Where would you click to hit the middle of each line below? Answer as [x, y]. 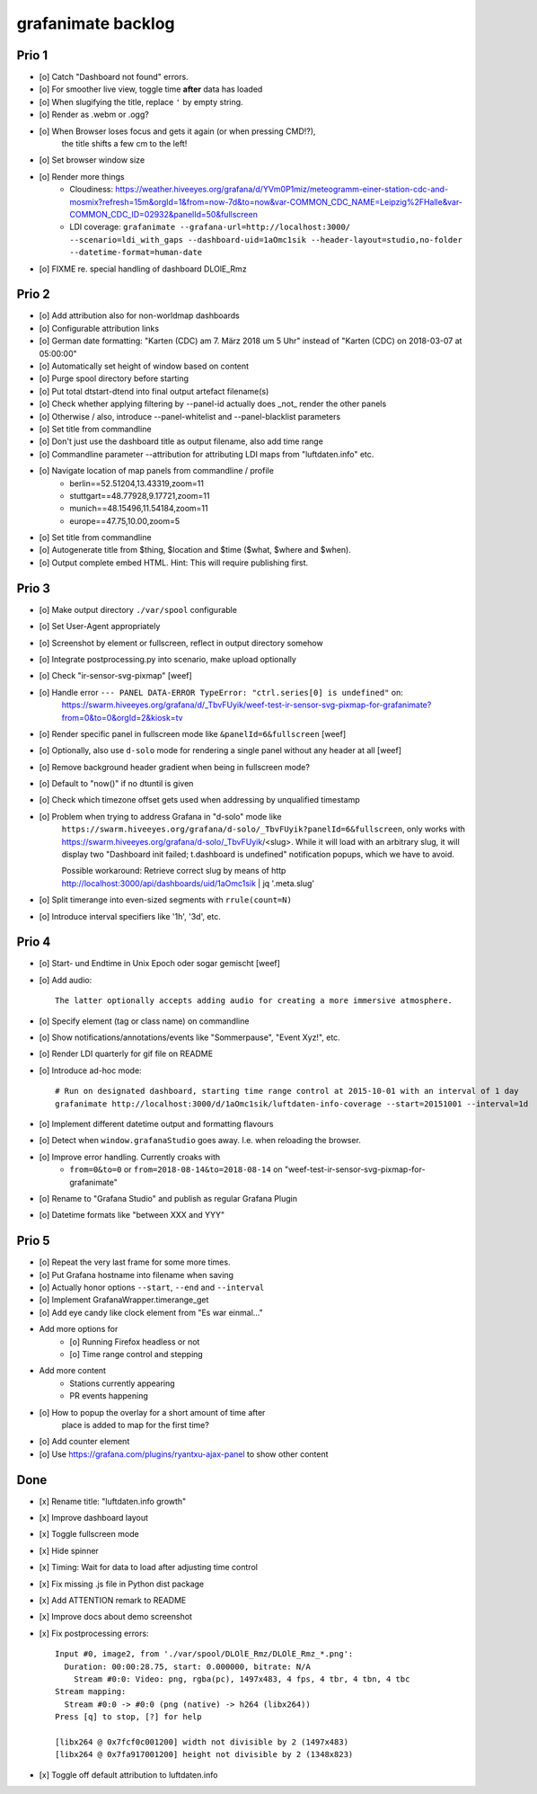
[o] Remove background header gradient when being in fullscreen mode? [174, 767]
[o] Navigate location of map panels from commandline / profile [156, 471]
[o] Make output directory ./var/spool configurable [138, 609]
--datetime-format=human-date [136, 253]
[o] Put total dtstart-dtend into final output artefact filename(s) [154, 391]
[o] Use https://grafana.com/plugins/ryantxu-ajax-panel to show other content [184, 1454]
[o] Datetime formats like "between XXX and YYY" [132, 1215]
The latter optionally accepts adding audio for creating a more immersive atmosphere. [254, 1001]
